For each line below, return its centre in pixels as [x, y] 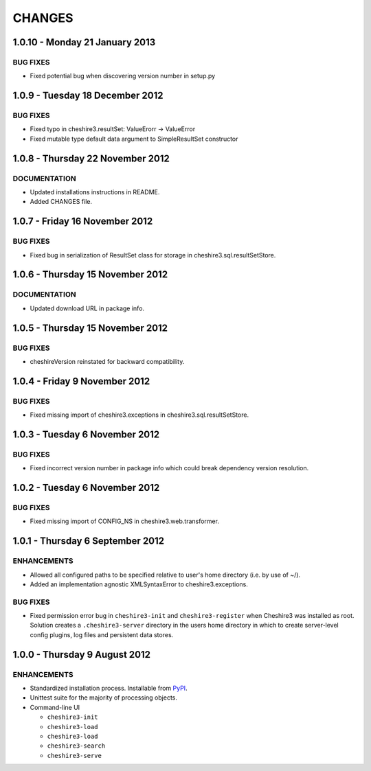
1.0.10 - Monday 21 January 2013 [84, 42]
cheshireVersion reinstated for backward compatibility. [107, 361]
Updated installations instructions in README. [95, 192]
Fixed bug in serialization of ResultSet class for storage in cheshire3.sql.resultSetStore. [153, 255]
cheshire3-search [76, 746]
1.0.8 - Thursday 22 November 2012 [91, 158]
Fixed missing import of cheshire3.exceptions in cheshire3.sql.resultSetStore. [139, 415]
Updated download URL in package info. [87, 308]
